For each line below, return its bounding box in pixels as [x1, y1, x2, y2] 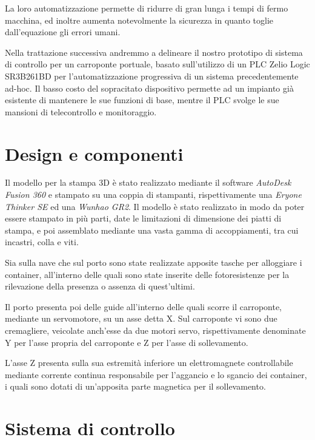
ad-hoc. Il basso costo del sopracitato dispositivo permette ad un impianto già [5, 81, 294, 94]
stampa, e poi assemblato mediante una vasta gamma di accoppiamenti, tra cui [5, 223, 299, 236]
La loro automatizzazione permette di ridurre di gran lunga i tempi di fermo [5, 2, 288, 14]
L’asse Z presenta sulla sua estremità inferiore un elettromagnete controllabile [5, 356, 293, 369]
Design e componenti [5, 141, 184, 166]
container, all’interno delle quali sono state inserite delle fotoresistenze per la [5, 268, 290, 280]
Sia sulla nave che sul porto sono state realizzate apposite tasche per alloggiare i [5, 256, 302, 269]
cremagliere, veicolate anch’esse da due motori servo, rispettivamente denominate [5, 324, 306, 336]
